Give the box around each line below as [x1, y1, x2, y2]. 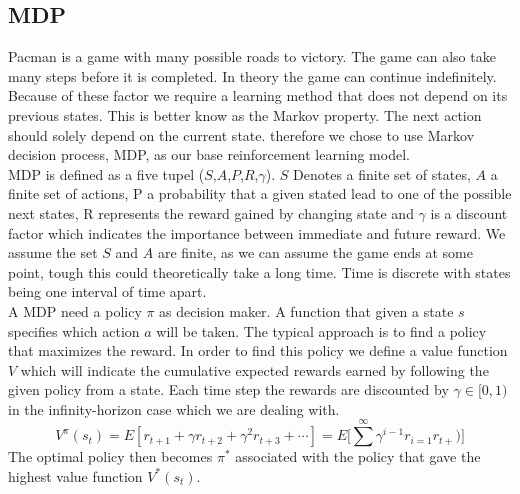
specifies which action [8, 320, 140, 341]
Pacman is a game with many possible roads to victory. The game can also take [8, 46, 496, 67]
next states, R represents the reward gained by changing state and [8, 202, 414, 223]
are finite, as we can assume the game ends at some [157, 242, 473, 263]
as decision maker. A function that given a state [159, 300, 454, 321]
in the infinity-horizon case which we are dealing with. [8, 398, 340, 419]
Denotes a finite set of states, [293, 163, 471, 184]
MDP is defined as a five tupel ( [8, 163, 205, 184]
